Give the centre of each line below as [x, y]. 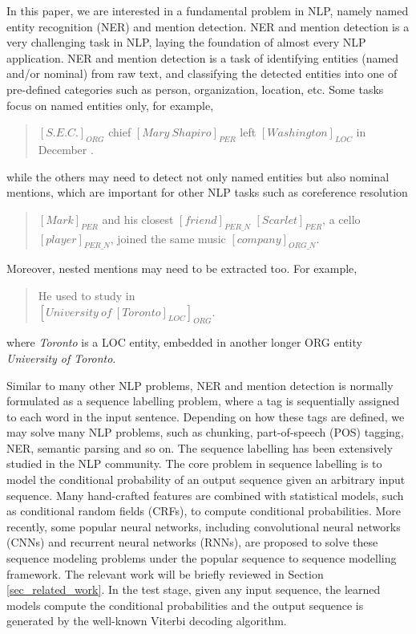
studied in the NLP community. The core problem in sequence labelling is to [194, 463]
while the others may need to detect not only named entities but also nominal [198, 176]
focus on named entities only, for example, [110, 105]
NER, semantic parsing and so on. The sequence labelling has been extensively [200, 447]
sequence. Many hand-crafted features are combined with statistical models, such [205, 495]
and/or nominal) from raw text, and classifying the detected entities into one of [202, 73]
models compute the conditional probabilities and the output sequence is [185, 605]
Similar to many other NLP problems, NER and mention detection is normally [200, 385]
